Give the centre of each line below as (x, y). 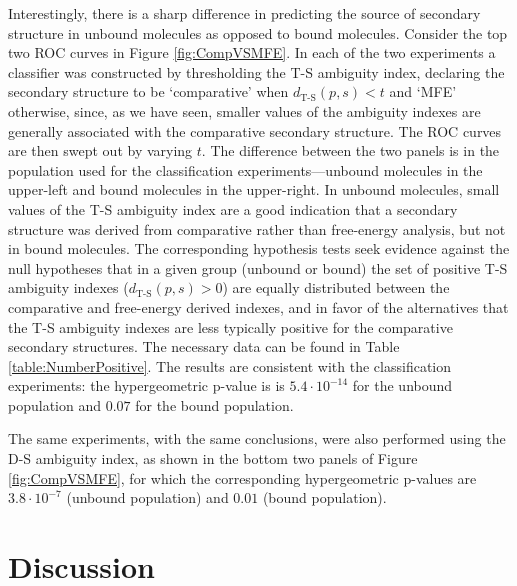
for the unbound (402, 385)
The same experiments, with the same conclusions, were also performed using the (257, 438)
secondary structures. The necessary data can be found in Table (204, 346)
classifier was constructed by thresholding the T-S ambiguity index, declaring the (256, 71)
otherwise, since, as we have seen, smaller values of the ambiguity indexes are (244, 110)
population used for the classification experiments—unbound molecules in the (245, 169)
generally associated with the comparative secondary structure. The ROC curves (255, 130)
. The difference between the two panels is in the (350, 150)
